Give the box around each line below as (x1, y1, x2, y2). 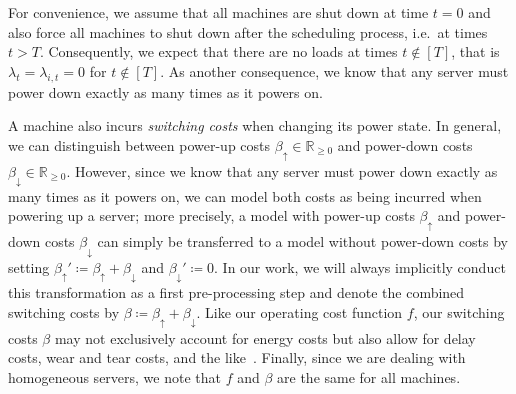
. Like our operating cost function (196, 301, 403, 322)
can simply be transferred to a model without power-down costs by (97, 231, 508, 252)
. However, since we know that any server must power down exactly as (66, 160, 498, 181)
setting (8, 256, 50, 277)
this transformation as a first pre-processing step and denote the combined (8, 282, 465, 303)
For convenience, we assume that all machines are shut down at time (8, 2, 429, 22)
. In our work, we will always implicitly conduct (214, 256, 506, 277)
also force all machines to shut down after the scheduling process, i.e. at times (8, 21, 488, 42)
